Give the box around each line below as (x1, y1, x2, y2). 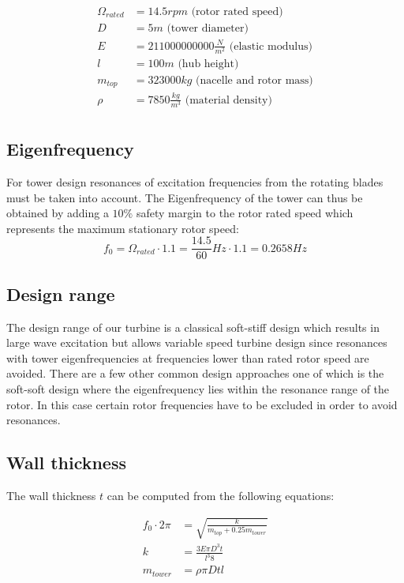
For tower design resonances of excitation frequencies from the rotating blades (6, 173, 383, 190)
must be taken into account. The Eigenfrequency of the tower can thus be (6, 189, 363, 205)
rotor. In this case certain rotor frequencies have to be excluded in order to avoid (6, 396, 398, 412)
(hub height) (178, 58, 239, 70)
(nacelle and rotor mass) (196, 74, 313, 86)
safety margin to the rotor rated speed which (136, 205, 353, 221)
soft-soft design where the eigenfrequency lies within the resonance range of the (6, 381, 390, 397)
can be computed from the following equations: (107, 487, 335, 503)
